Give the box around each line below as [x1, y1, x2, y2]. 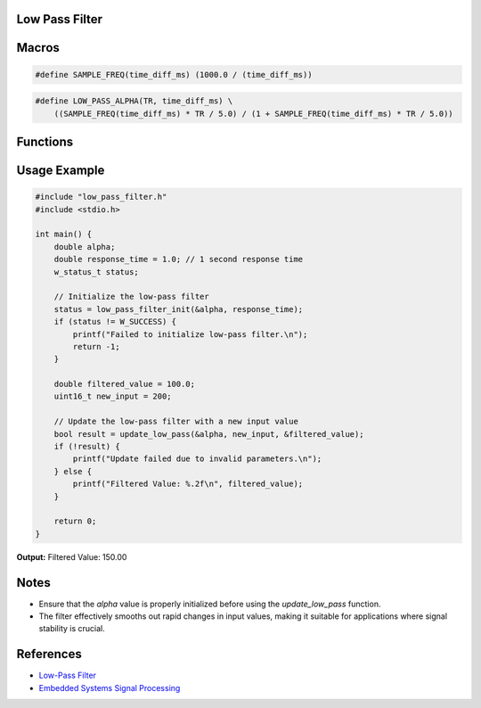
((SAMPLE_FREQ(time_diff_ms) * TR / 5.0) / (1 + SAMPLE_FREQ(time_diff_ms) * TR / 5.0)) [53, 108, 453, 119]
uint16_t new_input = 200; [53, 391, 173, 401]
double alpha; [53, 242, 116, 251]
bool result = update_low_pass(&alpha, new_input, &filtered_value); [53, 429, 364, 439]
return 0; [53, 516, 97, 526]
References [16, 646, 82, 662]
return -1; [72, 342, 120, 351]
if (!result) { [53, 441, 120, 452]
